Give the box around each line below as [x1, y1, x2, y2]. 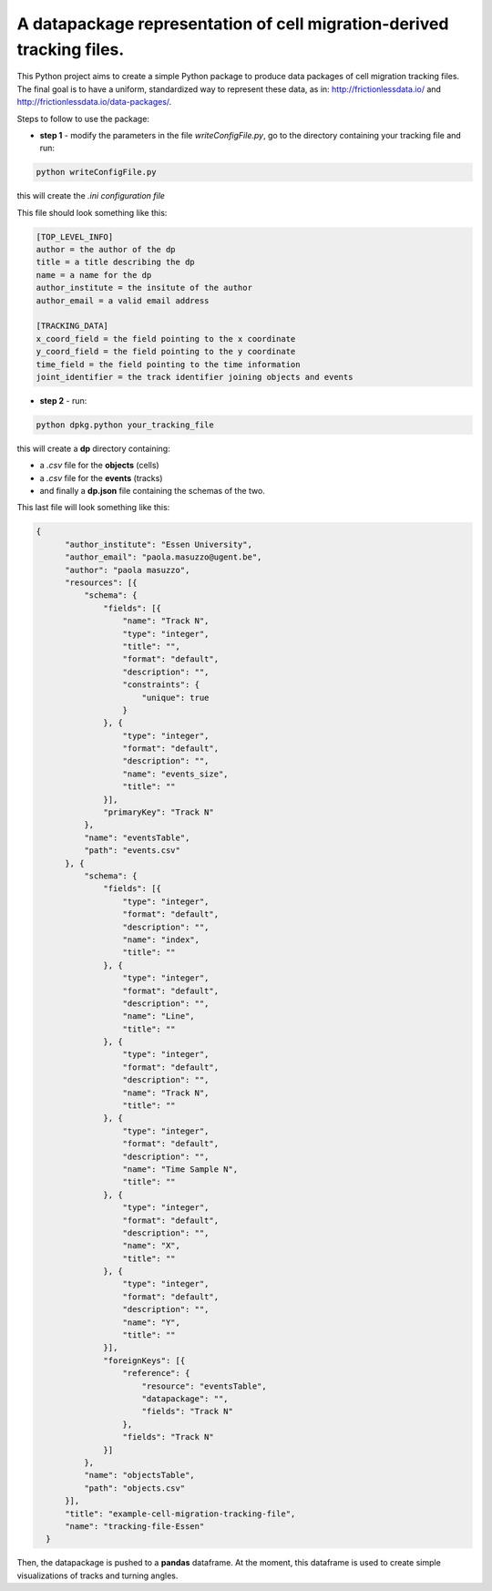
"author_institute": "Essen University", [65, 539, 252, 549]
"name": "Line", [122, 1011, 195, 1021]
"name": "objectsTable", [83, 1470, 195, 1481]
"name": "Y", [122, 1317, 181, 1328]
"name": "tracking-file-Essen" [65, 1521, 205, 1531]
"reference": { [122, 1368, 190, 1379]
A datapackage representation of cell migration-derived [16, 14, 449, 34]
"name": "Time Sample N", [122, 1164, 239, 1175]
